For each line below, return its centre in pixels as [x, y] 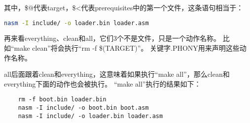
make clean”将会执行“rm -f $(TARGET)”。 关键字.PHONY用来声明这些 [127, 48]
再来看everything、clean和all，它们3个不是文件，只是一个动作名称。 [112, 38]
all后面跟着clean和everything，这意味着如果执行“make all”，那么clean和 [117, 74]
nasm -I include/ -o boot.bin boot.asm [83, 108]
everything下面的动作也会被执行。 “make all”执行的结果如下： [103, 83]
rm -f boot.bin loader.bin [62, 100]
